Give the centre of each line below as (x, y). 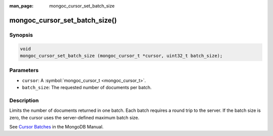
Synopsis (21, 35)
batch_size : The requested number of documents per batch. (87, 88)
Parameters (24, 71)
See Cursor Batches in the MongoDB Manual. (56, 127)
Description (24, 100)
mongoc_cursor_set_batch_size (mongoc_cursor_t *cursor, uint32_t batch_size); (121, 56)
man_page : (21, 6)
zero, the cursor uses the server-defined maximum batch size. (74, 117)
